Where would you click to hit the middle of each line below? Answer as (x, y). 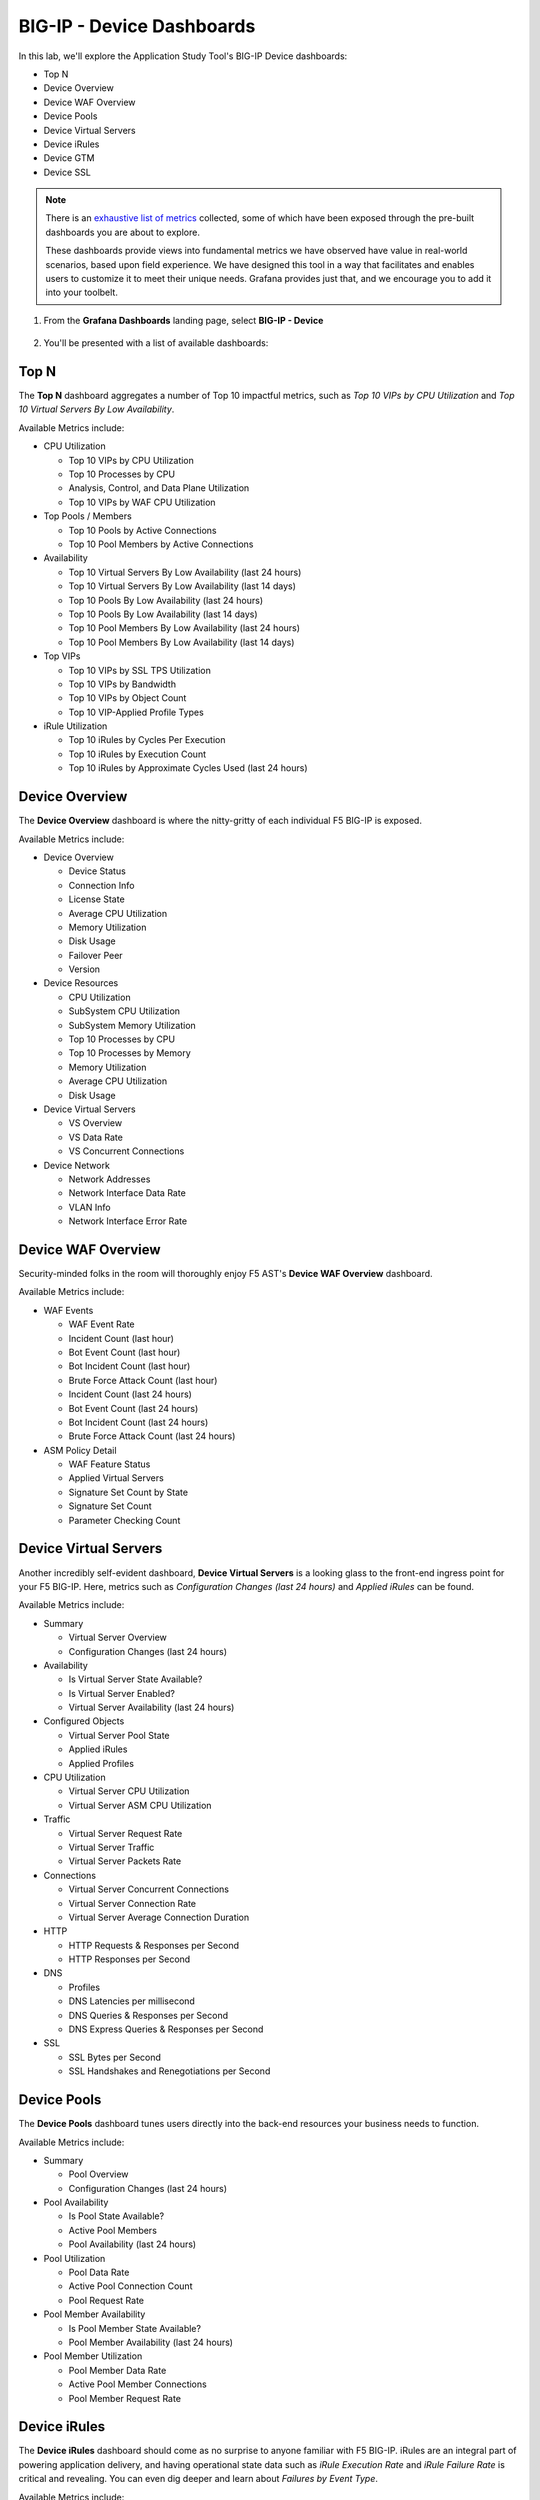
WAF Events (68, 1310)
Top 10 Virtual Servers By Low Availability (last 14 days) (182, 586)
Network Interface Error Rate (128, 1221)
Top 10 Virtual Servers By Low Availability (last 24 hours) (185, 572)
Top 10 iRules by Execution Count (137, 754)
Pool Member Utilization (93, 2356)
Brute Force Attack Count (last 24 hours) (152, 1436)
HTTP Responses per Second (129, 1959)
